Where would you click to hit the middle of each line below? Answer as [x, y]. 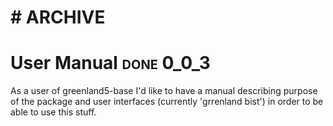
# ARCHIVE [58, 17]
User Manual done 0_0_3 [110, 63]
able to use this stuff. [53, 112]
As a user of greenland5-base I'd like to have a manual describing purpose [164, 91]
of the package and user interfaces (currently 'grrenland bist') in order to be [167, 102]
